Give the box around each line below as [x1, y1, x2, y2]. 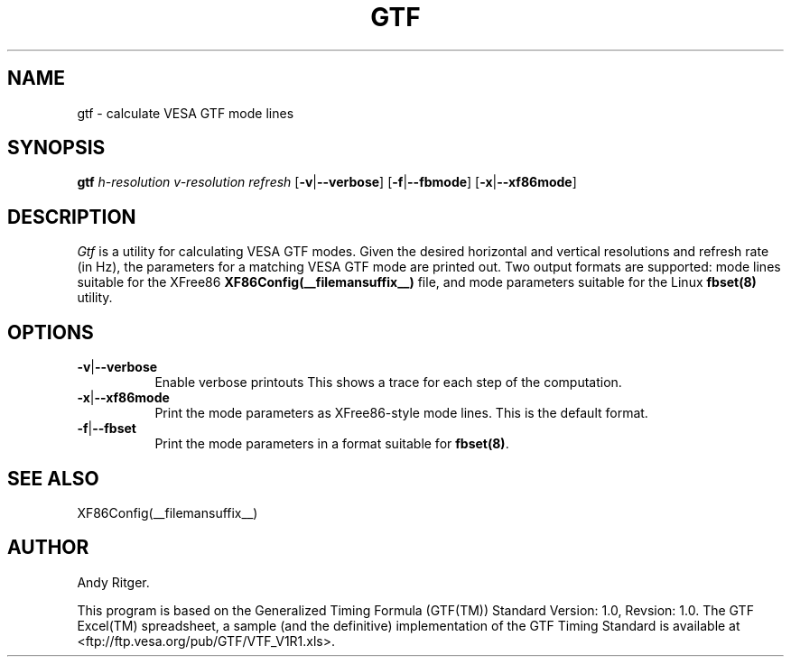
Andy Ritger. [77, 574, 150, 590]
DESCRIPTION [7, 205, 136, 228]
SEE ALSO [7, 466, 99, 490]
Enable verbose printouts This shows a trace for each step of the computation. [154, 374, 622, 391]
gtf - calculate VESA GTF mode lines [77, 105, 294, 121]
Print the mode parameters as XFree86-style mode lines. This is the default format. [154, 405, 648, 421]
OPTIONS [7, 320, 94, 344]
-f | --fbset [77, 420, 136, 437]
